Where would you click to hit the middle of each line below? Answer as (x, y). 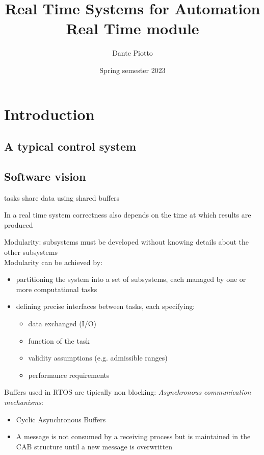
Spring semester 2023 (133, 70)
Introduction (49, 114)
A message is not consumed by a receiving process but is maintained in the (133, 436)
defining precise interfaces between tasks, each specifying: (105, 306)
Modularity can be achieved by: (53, 262)
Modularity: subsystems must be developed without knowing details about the (127, 242)
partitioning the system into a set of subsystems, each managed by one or (131, 279)
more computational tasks (57, 289)
